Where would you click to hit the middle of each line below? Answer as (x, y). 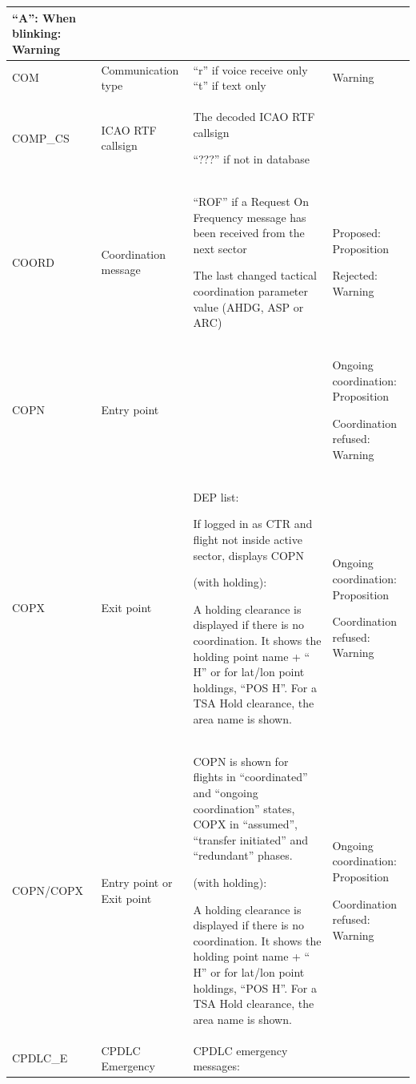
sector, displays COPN (248, 555)
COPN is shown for (241, 761)
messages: (216, 1066)
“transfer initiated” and (251, 839)
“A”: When (44, 17)
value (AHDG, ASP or (248, 306)
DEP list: (216, 496)
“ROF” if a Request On (251, 201)
